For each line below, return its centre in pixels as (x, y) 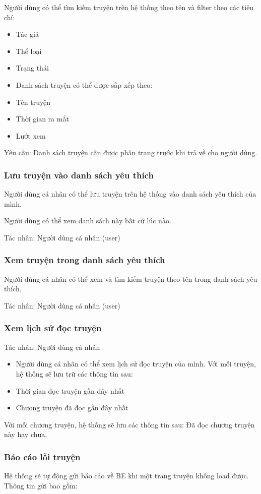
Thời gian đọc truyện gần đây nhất (70, 390)
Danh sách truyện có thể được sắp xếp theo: (84, 84)
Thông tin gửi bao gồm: (41, 485)
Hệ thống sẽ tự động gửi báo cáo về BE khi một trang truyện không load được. (126, 476)
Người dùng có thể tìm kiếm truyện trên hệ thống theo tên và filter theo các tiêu (129, 7)
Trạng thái (32, 68)
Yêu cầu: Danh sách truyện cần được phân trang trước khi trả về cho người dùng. (131, 152)
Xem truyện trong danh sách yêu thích (85, 260)
